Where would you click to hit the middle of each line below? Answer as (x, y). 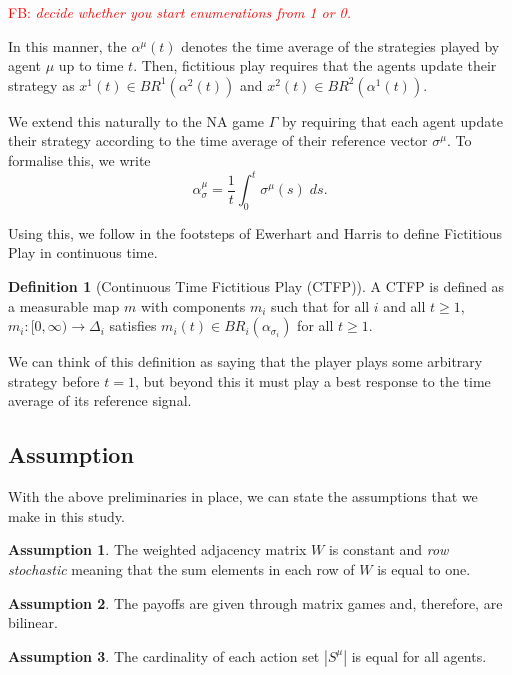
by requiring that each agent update (392, 120)
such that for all (320, 305)
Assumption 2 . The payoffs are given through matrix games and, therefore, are (255, 602)
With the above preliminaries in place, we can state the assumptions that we (243, 496)
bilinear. (33, 622)
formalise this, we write (79, 159)
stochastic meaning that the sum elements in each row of (181, 569)
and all (404, 305)
